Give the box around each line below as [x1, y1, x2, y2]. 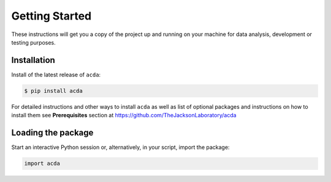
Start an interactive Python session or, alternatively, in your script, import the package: [11, 144, 230, 151]
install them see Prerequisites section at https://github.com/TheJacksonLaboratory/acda [11, 112, 237, 119]
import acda [24, 160, 61, 167]
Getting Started [11, 9, 92, 23]
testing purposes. [11, 38, 56, 46]
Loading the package [11, 128, 94, 138]
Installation [11, 55, 55, 65]
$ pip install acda [24, 87, 83, 94]
